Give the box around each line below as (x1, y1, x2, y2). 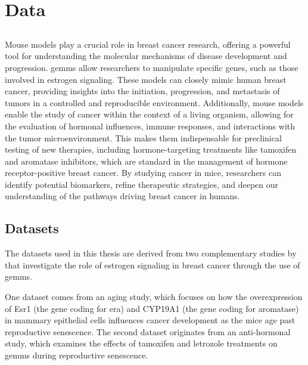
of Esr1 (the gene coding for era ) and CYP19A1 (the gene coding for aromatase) (5, 302, 299, 314)
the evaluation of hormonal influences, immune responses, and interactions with (5, 119, 295, 132)
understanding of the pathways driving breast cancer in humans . (5, 190, 240, 202)
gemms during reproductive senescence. (5, 349, 148, 361)
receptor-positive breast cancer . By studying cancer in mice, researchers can (5, 166, 282, 179)
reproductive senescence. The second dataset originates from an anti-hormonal (5, 325, 291, 338)
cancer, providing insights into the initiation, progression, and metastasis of (5, 85, 280, 97)
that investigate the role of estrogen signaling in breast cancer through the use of (5, 258, 300, 271)
